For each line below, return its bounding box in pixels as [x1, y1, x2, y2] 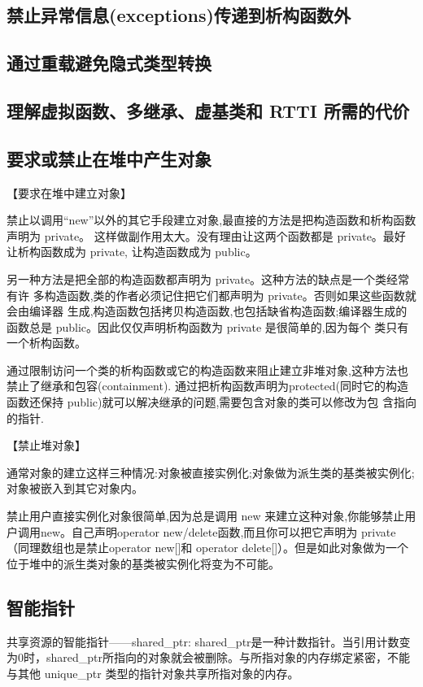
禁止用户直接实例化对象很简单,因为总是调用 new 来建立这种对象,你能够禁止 [7, 507, 405, 524]
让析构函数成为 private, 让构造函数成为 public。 [7, 243, 257, 260]
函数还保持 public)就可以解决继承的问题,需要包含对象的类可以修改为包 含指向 [7, 394, 417, 411]
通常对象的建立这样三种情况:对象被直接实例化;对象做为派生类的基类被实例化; [7, 463, 415, 480]
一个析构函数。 [7, 334, 86, 351]
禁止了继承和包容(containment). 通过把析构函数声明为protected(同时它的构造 [7, 377, 408, 394]
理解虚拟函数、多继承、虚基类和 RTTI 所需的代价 [7, 98, 409, 123]
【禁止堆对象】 [7, 437, 86, 454]
